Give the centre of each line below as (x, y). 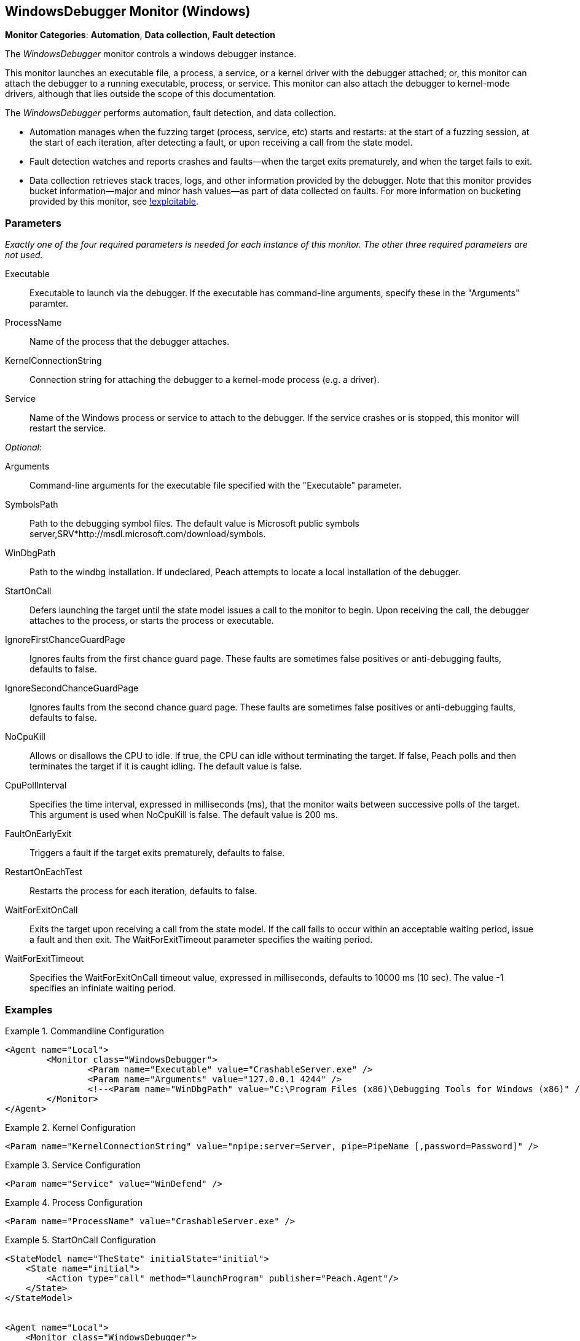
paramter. (49, 304)
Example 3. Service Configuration (73, 1165)
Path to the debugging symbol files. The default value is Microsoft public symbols (194, 524)
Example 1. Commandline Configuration (85, 1031)
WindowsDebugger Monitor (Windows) (128, 11)
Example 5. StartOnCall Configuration (80, 1240)
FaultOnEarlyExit (38, 834)
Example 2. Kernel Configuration (71, 1127)
